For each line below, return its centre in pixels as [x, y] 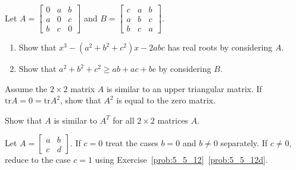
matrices [173, 120]
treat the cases [132, 143]
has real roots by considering [220, 47]
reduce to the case [38, 160]
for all [124, 120]
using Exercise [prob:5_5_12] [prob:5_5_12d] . [181, 160]
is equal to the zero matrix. [166, 100]
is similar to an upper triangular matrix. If [184, 88]
